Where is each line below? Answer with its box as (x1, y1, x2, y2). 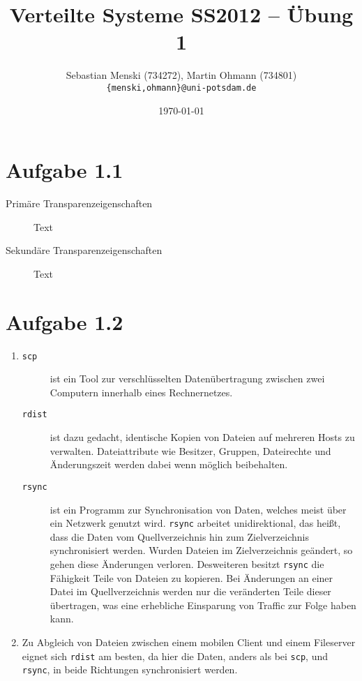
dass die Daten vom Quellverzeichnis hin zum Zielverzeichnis (50, 529, 309, 544)
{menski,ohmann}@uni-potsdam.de (106, 82, 257, 93)
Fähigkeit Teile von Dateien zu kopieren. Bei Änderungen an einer (50, 570, 333, 585)
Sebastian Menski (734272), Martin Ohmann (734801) (66, 68, 297, 82)
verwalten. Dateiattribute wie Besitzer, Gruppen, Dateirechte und (50, 443, 331, 458)
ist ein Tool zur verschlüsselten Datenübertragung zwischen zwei (50, 371, 325, 386)
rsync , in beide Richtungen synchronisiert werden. (22, 662, 238, 677)
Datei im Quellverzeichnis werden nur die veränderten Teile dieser (50, 584, 331, 599)
